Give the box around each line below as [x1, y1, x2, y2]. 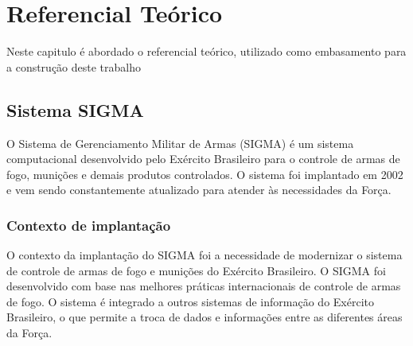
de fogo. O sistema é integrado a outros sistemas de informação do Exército [6, 293, 374, 309]
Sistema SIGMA [6, 97, 144, 122]
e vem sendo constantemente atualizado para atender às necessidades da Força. [6, 181, 392, 198]
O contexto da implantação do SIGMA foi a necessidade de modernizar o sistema [6, 247, 403, 263]
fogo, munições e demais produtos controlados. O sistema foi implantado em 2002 [6, 165, 403, 182]
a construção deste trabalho [6, 58, 142, 75]
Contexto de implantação [6, 215, 171, 235]
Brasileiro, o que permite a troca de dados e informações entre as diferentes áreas [6, 309, 403, 325]
